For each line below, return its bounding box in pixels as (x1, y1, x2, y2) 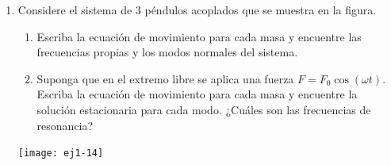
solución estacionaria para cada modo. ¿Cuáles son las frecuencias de (36, 101, 371, 117)
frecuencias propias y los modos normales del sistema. (36, 44, 298, 60)
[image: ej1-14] (17, 148, 104, 159)
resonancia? (36, 117, 94, 133)
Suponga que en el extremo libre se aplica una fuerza (36, 70, 294, 86)
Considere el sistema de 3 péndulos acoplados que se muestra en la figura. (17, 2, 377, 17)
